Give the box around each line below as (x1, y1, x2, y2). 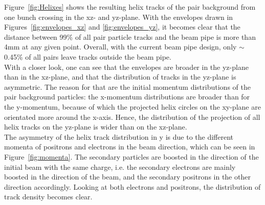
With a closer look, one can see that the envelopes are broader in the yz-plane (4, 61, 249, 72)
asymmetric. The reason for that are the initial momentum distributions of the (4, 81, 251, 92)
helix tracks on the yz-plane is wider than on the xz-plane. (4, 121, 187, 132)
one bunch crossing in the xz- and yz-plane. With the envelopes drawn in (4, 11, 233, 22)
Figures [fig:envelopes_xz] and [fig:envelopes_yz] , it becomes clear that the (4, 21, 240, 32)
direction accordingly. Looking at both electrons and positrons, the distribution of (4, 181, 261, 192)
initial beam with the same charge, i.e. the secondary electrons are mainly (4, 161, 236, 172)
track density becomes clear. (4, 191, 93, 202)
